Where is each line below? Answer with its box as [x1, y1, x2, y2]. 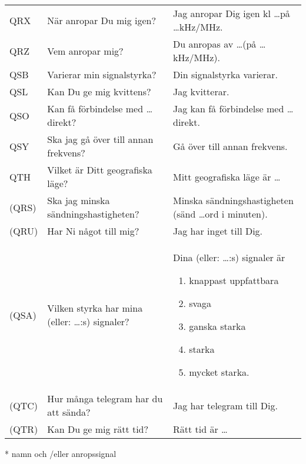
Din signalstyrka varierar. [173, 68, 278, 81]
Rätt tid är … [173, 422, 228, 436]
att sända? [47, 405, 91, 419]
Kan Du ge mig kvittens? [47, 85, 151, 98]
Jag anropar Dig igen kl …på [173, 6, 290, 20]
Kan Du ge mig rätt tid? [47, 422, 149, 436]
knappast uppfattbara [189, 273, 279, 287]
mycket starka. [189, 365, 250, 379]
